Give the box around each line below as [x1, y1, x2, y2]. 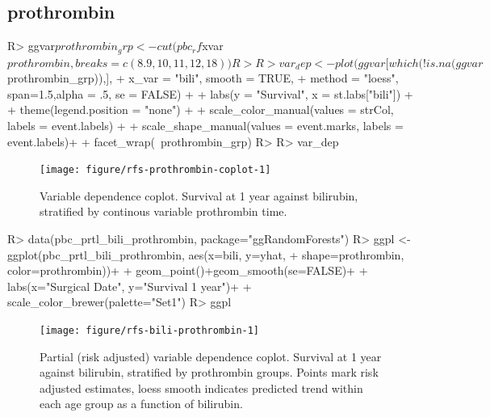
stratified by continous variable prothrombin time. [40, 203, 287, 220]
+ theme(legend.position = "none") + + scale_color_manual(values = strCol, [7, 101, 394, 118]
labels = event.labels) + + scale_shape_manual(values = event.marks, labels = [7, 117, 404, 134]
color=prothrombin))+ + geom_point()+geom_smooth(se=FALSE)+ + [7, 262, 368, 279]
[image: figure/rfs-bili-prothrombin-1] [40, 325, 260, 337]
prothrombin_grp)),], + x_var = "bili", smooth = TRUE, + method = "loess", [7, 69, 399, 86]
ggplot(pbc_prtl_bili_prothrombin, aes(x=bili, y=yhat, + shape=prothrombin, [7, 246, 404, 263]
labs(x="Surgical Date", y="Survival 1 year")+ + [7, 277, 252, 294]
